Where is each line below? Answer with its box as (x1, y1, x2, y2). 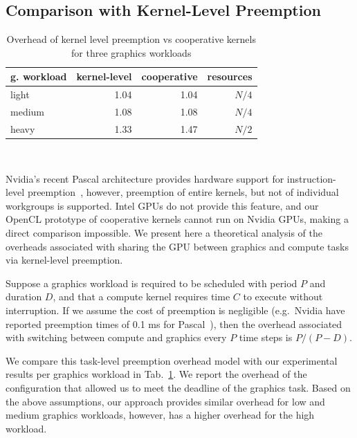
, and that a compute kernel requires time (53, 289, 230, 304)
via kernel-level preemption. (6, 253, 123, 267)
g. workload (10, 69, 67, 84)
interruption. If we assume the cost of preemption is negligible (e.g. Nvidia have (6, 302, 345, 317)
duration (6, 289, 42, 304)
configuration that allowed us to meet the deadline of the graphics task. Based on (6, 380, 351, 394)
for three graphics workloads (71, 45, 192, 60)
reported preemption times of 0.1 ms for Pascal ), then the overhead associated (6, 316, 342, 331)
